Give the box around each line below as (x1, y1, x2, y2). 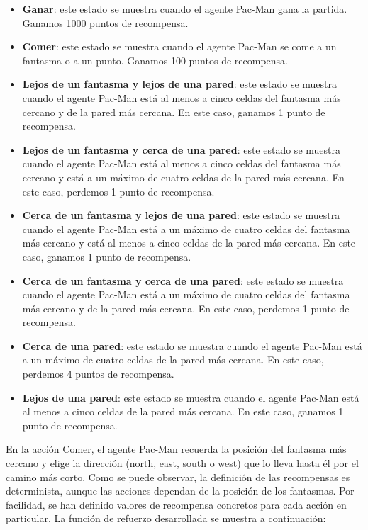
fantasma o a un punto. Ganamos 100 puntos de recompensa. (22, 52, 288, 67)
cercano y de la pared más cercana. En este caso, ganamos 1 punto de (22, 104, 325, 119)
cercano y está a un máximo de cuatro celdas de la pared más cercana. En (22, 169, 345, 184)
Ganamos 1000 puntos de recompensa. (22, 15, 189, 30)
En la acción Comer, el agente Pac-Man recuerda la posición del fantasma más (6, 441, 347, 456)
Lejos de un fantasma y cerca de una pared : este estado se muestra (22, 142, 340, 157)
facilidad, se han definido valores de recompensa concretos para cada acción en (6, 497, 347, 512)
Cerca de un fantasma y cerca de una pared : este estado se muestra (22, 273, 344, 288)
